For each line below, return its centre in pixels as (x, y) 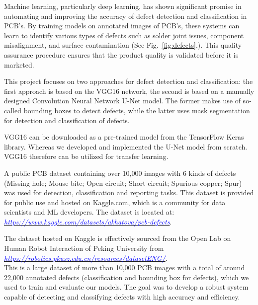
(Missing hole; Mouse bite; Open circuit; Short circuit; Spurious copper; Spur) (123, 183)
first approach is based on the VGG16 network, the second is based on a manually (129, 91)
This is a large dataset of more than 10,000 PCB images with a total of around (125, 267)
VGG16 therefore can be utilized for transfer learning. (86, 156)
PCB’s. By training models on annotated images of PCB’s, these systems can (122, 26)
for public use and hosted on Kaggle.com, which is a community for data (115, 202)
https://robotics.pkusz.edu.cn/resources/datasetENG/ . (86, 258)
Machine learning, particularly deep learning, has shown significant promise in (123, 6)
